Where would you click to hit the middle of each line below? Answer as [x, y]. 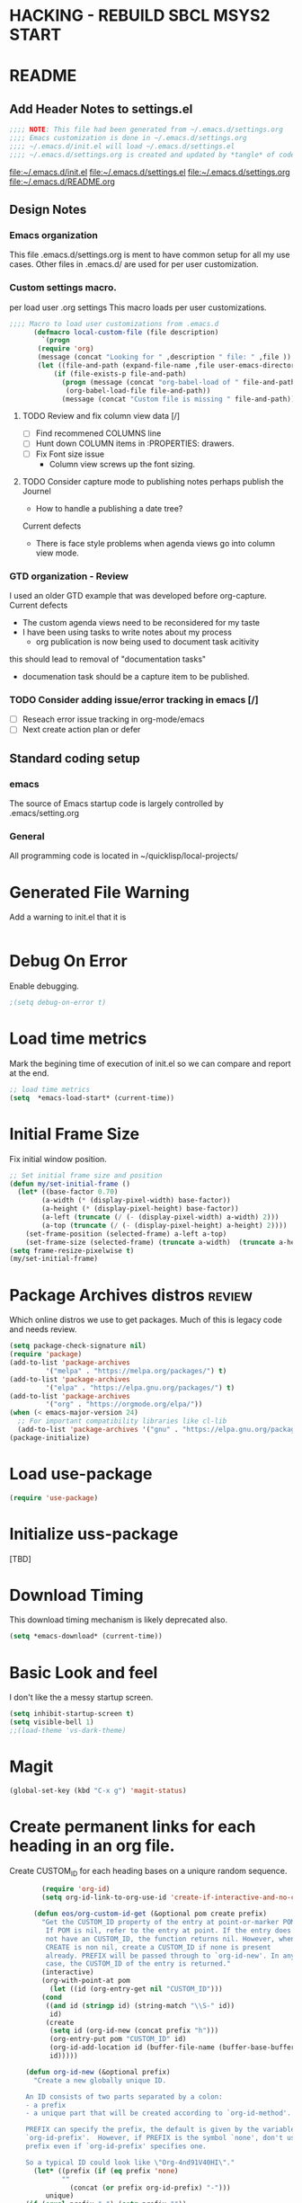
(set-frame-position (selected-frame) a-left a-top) [126, 1234]
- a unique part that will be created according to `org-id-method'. [159, 2113]
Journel [36, 491]
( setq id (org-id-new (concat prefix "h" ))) [134, 2031]
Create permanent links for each [133, 1826]
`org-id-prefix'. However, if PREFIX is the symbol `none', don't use [162, 2138]
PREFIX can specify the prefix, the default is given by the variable [160, 2130]
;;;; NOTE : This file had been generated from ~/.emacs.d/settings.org [146, 130]
